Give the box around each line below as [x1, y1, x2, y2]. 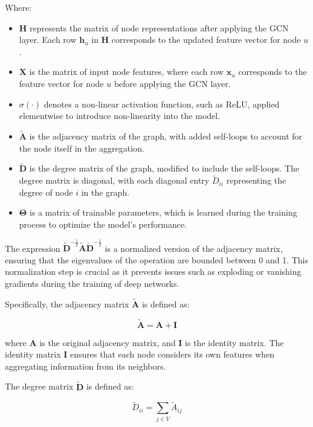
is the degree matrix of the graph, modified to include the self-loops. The [29, 162, 300, 175]
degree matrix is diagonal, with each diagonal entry [19, 174, 210, 187]
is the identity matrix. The [185, 336, 284, 348]
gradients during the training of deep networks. [5, 277, 179, 289]
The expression [5, 242, 60, 254]
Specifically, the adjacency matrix [5, 297, 129, 310]
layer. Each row [19, 33, 77, 46]
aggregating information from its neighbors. [5, 359, 166, 372]
